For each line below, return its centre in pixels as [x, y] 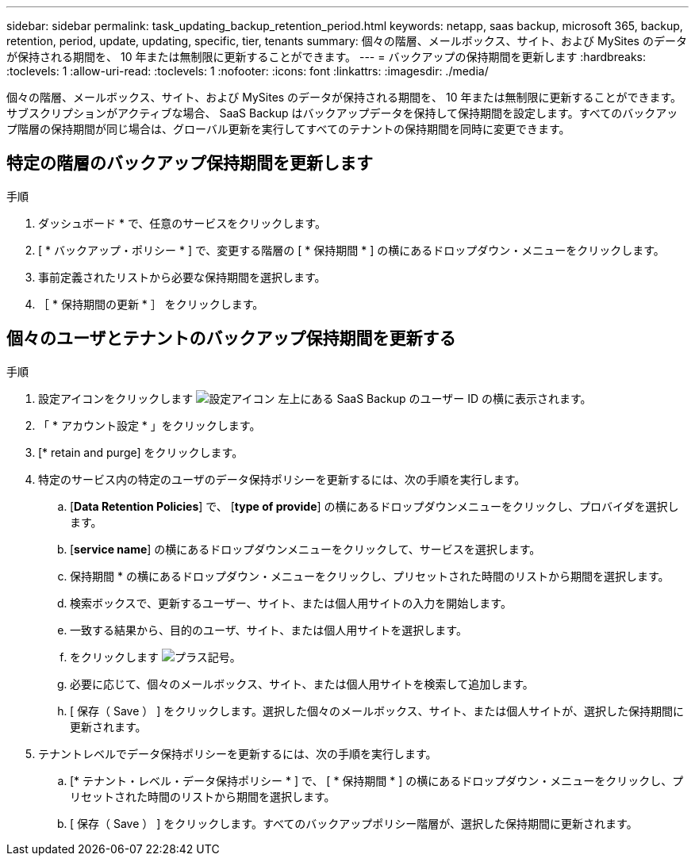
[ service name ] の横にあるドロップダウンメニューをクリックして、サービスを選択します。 [305, 549]
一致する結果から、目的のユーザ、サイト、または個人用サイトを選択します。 [269, 630]
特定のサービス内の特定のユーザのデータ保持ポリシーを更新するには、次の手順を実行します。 [282, 479]
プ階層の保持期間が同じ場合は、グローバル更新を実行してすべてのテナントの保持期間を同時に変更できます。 [288, 129]
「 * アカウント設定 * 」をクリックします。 [150, 425]
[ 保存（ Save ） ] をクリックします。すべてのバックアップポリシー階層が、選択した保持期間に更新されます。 [354, 823]
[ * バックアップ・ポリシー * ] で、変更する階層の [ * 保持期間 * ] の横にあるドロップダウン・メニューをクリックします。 [351, 250]
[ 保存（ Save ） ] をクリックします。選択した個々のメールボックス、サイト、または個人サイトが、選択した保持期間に [377, 711]
